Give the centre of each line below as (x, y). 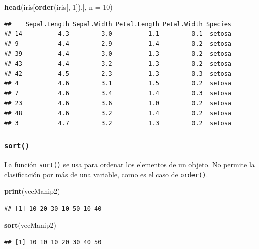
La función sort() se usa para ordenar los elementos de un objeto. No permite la (129, 164)
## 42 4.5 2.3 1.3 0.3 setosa (118, 73)
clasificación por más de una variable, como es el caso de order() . (106, 174)
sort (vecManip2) (30, 225)
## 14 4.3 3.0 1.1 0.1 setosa (118, 34)
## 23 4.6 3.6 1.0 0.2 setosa (118, 103)
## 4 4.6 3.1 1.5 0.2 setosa (118, 84)
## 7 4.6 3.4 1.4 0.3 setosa (118, 93)
